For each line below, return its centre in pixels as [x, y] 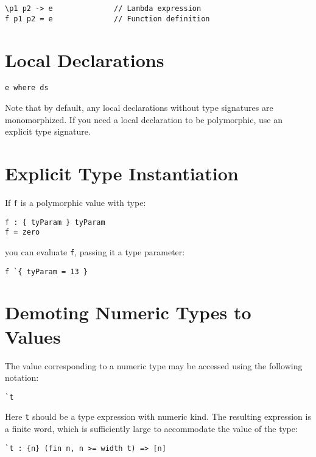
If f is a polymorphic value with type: [75, 202]
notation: [22, 377]
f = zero [23, 232]
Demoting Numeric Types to [128, 312]
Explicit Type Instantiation [122, 173]
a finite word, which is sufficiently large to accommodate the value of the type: [151, 429]
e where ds [27, 88]
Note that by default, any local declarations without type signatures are [139, 108]
